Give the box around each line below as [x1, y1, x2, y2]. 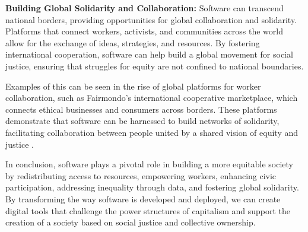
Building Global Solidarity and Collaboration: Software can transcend [5, 2, 284, 14]
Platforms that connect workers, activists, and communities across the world [5, 25, 283, 37]
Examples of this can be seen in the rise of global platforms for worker [5, 80, 261, 92]
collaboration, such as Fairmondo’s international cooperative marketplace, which [5, 91, 298, 104]
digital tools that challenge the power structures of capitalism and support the [5, 204, 291, 217]
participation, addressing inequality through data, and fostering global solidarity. [5, 181, 299, 193]
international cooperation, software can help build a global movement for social [5, 48, 293, 61]
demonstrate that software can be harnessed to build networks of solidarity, [5, 115, 280, 127]
